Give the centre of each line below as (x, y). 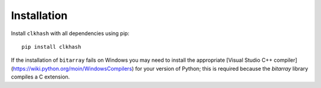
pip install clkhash (51, 47)
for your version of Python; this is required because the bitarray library (222, 68)
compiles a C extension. (40, 77)
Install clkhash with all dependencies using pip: (70, 33)
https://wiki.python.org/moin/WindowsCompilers (73, 68)
